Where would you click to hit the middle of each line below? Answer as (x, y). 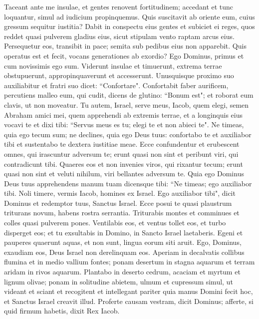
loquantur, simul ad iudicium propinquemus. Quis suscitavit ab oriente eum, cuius (129, 16)
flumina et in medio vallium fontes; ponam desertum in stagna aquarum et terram (129, 262)
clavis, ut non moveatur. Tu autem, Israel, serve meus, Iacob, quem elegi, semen (127, 104)
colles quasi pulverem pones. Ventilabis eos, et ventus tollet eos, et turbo (115, 223)
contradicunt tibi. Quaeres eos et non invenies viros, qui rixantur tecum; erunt (124, 164)
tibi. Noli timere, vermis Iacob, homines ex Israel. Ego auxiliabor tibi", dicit (120, 193)
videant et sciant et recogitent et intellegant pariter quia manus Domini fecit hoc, (129, 291)
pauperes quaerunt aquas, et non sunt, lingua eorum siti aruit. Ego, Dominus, (123, 242)
